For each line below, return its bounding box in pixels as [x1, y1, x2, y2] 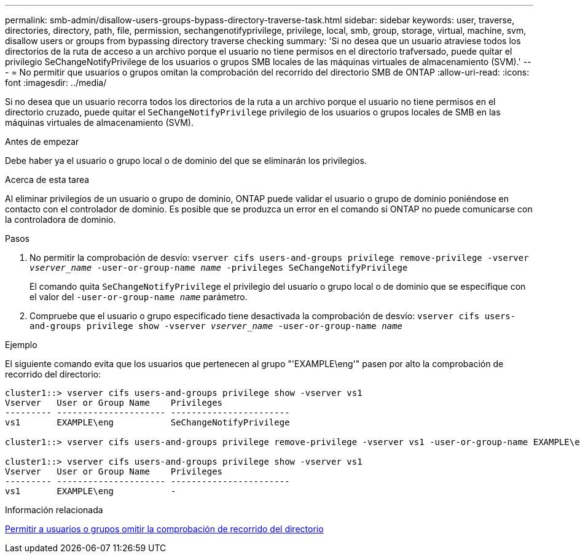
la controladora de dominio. [5, 214, 116, 225]
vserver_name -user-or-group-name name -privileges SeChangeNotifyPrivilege [29, 263, 408, 273]
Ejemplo [5, 339, 37, 350]
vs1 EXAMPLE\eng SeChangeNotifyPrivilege [5, 417, 290, 427]
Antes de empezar [5, 136, 79, 147]
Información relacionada [5, 505, 103, 515]
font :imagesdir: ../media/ [5, 77, 107, 88]
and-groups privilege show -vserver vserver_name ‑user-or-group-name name [29, 321, 402, 331]
